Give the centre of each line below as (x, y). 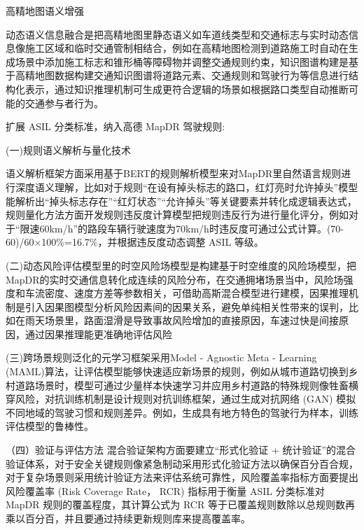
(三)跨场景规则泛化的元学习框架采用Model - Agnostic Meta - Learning (161, 357)
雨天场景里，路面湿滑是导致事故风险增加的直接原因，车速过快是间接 (182, 320)
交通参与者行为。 (64, 103)
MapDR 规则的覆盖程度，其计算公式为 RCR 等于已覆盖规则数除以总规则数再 (180, 504)
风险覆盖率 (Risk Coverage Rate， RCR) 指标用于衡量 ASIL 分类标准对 (165, 490)
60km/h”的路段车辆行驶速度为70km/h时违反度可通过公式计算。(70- (191, 228)
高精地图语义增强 (45, 11)
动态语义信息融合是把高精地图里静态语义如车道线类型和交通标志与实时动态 (177, 34)
